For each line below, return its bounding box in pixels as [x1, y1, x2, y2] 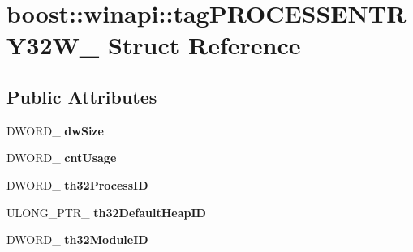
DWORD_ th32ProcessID [6, 176, 148, 193]
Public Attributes [6, 83, 157, 109]
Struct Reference [107, 28, 301, 62]
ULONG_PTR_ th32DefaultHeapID [6, 203, 206, 220]
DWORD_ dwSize [6, 122, 104, 139]
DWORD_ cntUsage [6, 149, 117, 166]
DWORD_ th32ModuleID [6, 231, 148, 248]
